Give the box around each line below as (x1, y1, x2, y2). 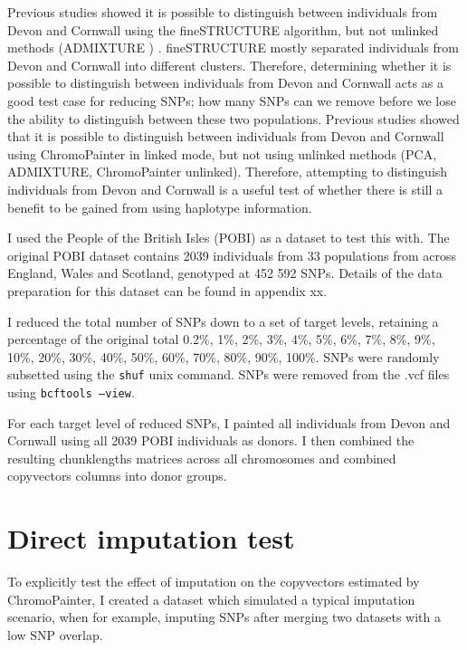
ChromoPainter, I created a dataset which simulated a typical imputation (7, 589, 415, 608)
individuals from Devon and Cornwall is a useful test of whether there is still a (7, 179, 443, 198)
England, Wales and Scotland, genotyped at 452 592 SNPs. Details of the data (7, 263, 443, 282)
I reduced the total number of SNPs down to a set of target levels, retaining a (7, 311, 439, 330)
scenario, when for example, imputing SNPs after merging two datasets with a (7, 607, 441, 626)
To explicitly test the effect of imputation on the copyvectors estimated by (7, 572, 420, 591)
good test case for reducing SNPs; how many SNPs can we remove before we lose (7, 91, 456, 110)
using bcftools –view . (7, 382, 135, 401)
